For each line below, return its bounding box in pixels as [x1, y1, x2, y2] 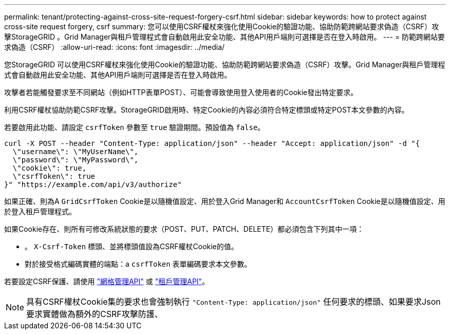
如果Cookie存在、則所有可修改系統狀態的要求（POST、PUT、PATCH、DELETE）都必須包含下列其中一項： [4, 225, 364, 233]
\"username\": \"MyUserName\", [12, 147, 139, 156]
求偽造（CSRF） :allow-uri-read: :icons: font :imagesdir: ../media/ [4, 43, 225, 51]
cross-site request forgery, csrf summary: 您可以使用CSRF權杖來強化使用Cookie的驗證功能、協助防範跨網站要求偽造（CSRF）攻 [4, 22, 439, 31]
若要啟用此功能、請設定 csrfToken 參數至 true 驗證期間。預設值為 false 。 [4, 123, 265, 132]
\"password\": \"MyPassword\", [12, 156, 139, 164]
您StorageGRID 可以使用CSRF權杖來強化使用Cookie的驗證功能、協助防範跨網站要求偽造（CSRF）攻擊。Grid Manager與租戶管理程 [4, 60, 445, 69]
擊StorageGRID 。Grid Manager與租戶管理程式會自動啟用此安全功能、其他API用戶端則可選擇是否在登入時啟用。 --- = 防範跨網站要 [4, 32, 445, 41]
